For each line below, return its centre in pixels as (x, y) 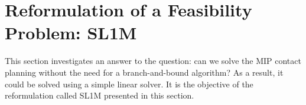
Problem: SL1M (71, 33)
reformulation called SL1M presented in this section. (100, 95)
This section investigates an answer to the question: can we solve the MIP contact (153, 61)
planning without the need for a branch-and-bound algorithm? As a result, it (144, 72)
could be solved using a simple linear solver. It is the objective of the (129, 84)
